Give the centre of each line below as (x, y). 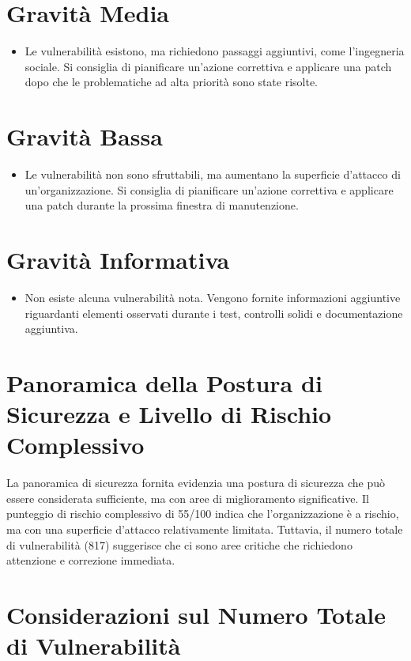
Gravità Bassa (85, 136)
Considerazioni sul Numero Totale (196, 614)
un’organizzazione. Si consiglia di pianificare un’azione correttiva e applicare (209, 189)
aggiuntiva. (51, 329)
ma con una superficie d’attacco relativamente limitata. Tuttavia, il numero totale (205, 529)
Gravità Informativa (118, 259)
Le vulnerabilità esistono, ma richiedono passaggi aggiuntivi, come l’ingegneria (215, 51)
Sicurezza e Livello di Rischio (169, 414)
